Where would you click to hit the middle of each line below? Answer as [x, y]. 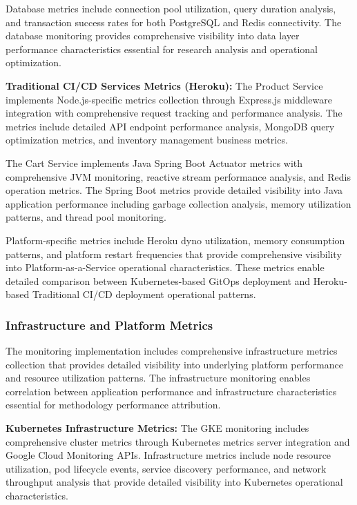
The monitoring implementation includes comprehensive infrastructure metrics [172, 351]
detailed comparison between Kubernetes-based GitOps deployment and [158, 280]
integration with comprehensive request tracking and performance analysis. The [174, 113]
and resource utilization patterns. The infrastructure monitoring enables [158, 378]
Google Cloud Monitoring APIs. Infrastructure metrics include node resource [168, 455]
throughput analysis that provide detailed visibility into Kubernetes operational [174, 482]
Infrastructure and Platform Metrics [109, 325]
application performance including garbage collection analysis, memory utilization [178, 203]
